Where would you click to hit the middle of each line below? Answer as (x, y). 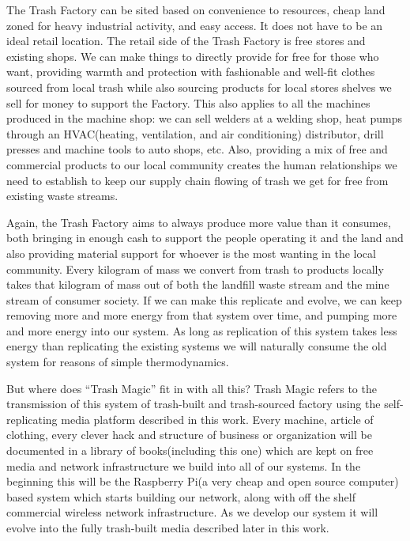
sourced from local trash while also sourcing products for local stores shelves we (199, 87)
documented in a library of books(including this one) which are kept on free (190, 450)
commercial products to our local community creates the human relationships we (202, 164)
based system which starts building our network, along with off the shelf (181, 496)
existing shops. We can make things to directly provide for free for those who (193, 56)
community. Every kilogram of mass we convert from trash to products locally (195, 269)
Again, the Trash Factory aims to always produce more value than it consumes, (199, 222)
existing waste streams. (62, 196)
